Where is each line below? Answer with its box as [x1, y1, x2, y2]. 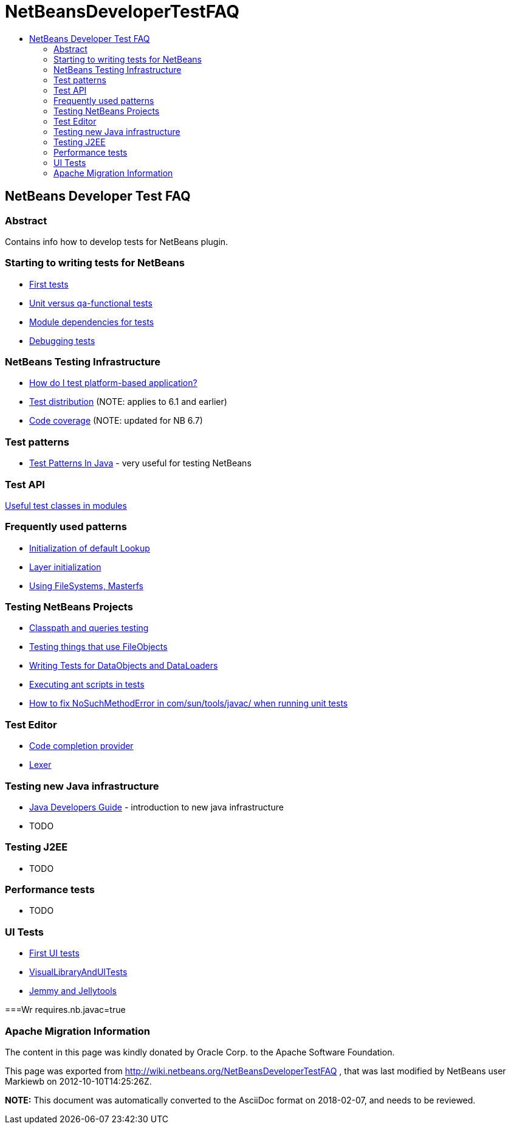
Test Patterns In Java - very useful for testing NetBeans [29, 458, 252, 469]
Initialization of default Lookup [29, 542, 150, 553]
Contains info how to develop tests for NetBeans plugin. [5, 236, 228, 247]
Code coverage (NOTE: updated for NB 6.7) [29, 415, 203, 426]
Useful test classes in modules [5, 500, 127, 511]
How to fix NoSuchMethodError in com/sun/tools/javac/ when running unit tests [29, 698, 348, 709]
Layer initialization [29, 561, 101, 572]
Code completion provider [29, 741, 134, 751]
